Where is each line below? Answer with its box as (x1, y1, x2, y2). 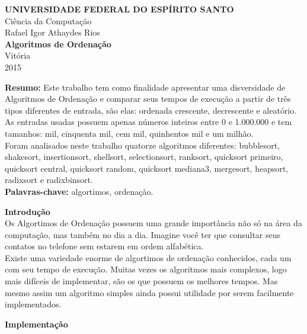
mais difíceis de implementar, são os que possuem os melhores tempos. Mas (5, 275, 278, 287)
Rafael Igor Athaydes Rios (5, 26, 100, 38)
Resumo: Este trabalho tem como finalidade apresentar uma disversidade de (5, 81, 286, 93)
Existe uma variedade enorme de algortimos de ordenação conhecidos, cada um (5, 251, 292, 264)
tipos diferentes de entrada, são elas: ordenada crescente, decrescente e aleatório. (5, 104, 297, 116)
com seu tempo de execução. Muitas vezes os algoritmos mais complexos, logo (5, 263, 287, 275)
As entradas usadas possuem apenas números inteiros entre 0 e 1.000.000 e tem (5, 115, 292, 128)
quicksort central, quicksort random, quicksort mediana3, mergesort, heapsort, (5, 162, 289, 174)
